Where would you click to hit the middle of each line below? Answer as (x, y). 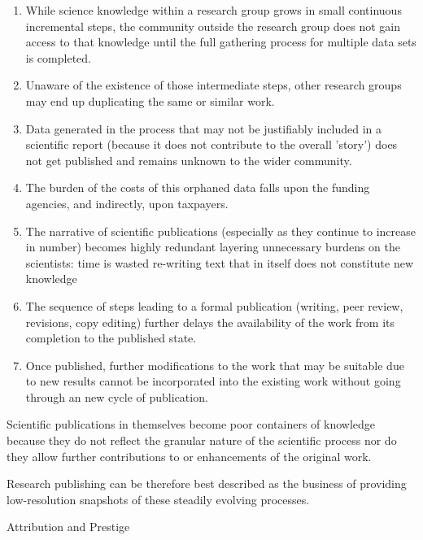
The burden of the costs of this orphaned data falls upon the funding (198, 187)
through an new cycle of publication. (117, 396)
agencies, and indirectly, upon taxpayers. (127, 203)
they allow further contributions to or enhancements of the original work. (189, 456)
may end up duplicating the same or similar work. (150, 100)
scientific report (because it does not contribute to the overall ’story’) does (211, 144)
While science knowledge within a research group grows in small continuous (214, 10)
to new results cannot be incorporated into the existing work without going (213, 381)
